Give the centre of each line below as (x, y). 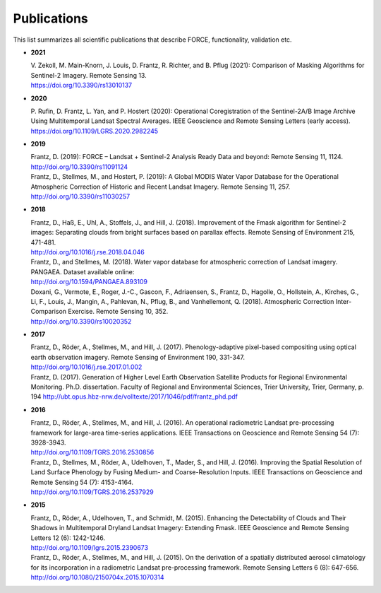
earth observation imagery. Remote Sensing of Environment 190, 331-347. (138, 357)
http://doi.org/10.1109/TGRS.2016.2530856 (92, 452)
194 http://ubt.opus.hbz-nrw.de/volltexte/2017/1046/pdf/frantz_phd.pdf (134, 397)
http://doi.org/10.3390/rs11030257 (80, 196)
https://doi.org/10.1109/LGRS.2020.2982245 (95, 131)
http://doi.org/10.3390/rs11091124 (79, 167)
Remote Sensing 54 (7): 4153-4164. (82, 482)
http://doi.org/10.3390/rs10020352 (81, 321)
